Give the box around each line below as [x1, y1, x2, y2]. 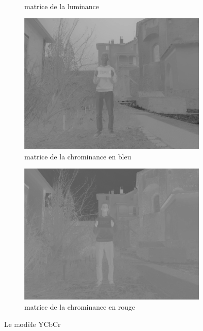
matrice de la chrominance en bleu [24, 151, 131, 161]
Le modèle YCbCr [4, 318, 61, 329]
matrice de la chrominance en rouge [24, 301, 136, 312]
